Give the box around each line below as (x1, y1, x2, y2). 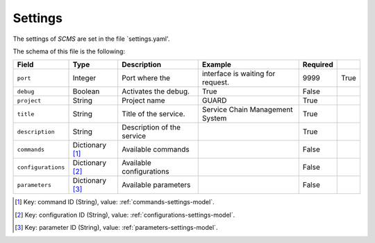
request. (201, 78, 229, 87)
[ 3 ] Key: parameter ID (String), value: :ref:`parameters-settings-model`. (15, 224, 218, 232)
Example (201, 60, 232, 69)
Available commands (122, 145, 190, 154)
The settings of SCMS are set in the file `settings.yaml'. (12, 35, 170, 43)
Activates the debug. (122, 87, 190, 96)
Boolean (72, 87, 100, 96)
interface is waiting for (201, 69, 276, 79)
